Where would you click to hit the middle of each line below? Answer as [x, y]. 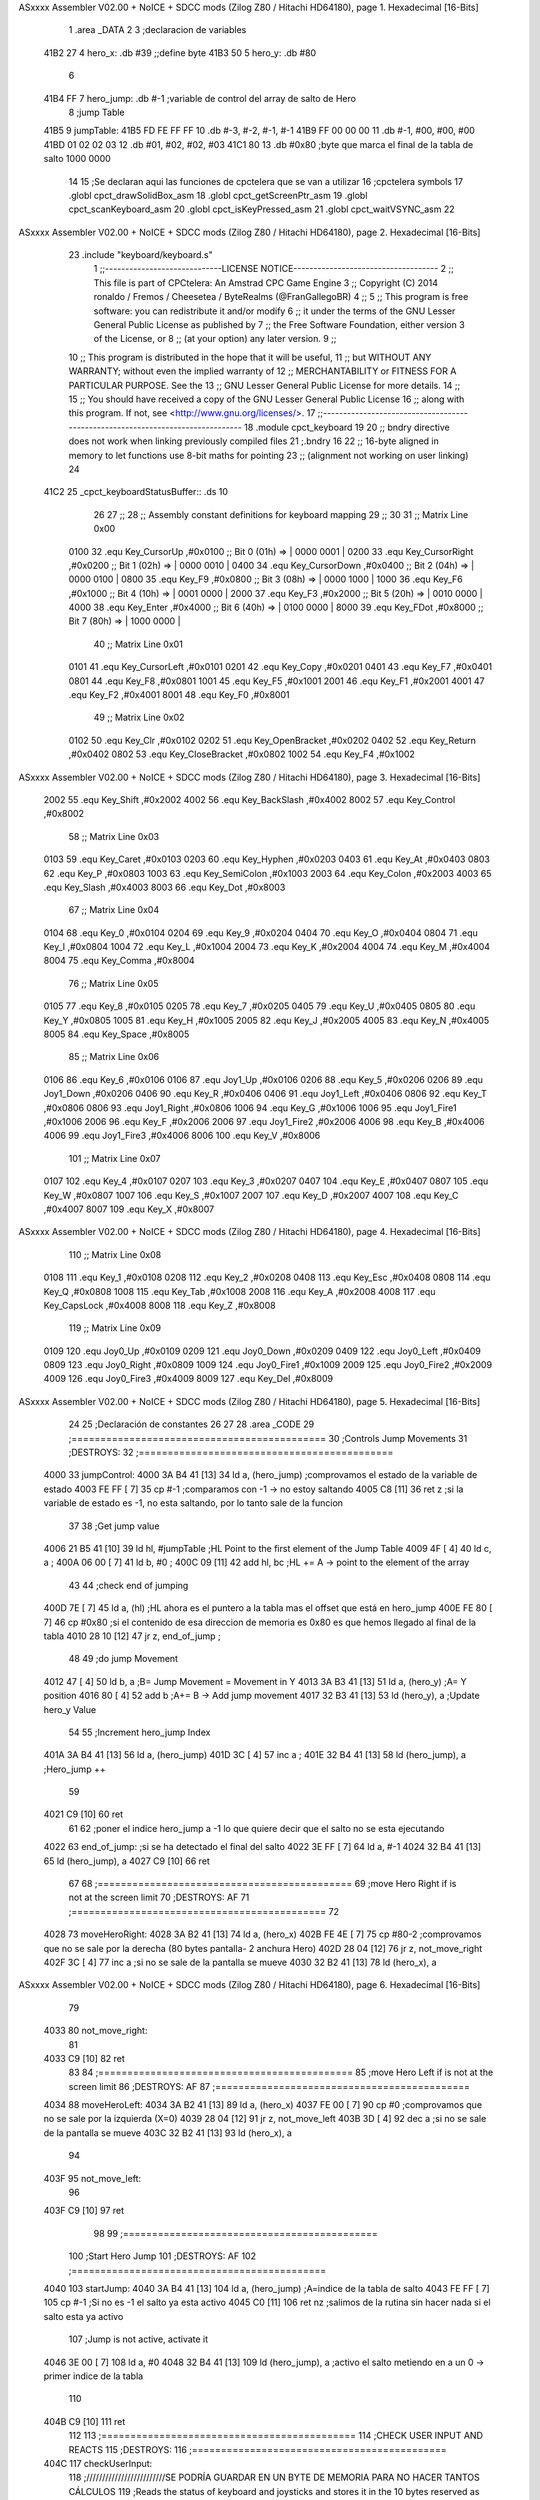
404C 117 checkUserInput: [98, 2463]
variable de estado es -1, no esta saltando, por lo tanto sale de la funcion [193, 1503]
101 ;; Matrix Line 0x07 [114, 1158]
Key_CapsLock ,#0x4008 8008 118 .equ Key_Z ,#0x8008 [159, 1305]
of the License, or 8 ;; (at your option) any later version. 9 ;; [215, 339]
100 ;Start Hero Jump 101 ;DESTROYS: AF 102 [162, 2256]
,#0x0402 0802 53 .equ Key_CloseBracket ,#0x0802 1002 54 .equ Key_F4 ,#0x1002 [241, 754]
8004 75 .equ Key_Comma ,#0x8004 [119, 961]
